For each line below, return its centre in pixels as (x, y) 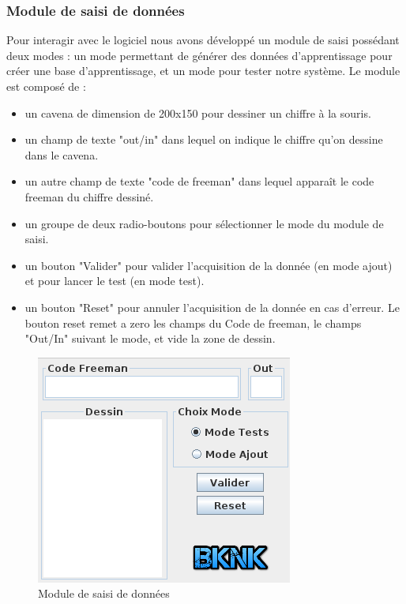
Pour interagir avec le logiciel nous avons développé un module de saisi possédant (203, 40)
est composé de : (46, 86)
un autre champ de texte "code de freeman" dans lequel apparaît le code (199, 181)
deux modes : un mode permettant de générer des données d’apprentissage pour (199, 55)
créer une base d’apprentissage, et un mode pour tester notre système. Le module (203, 71)
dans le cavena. (62, 154)
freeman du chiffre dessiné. (89, 196)
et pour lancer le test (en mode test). (115, 281)
